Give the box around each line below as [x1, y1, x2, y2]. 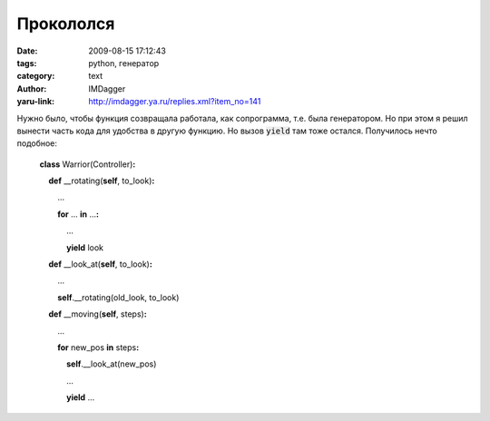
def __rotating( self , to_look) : [48, 175, 155, 186]
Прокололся [16, 14, 115, 34]
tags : [16, 57, 37, 68]
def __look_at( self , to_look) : [48, 259, 153, 269]
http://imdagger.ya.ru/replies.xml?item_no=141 [88, 96, 261, 107]
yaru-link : [16, 96, 54, 107]
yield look [66, 241, 104, 253]
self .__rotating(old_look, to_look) [57, 291, 180, 303]
